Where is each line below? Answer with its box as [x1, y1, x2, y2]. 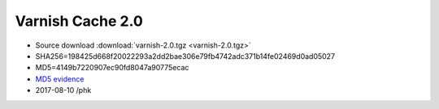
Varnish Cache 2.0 [15, 12, 144, 30]
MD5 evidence [35, 73, 85, 84]
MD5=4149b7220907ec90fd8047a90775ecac [35, 63, 189, 73]
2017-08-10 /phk [35, 86, 92, 95]
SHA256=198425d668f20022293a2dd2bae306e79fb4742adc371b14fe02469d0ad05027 [35, 51, 336, 61]
